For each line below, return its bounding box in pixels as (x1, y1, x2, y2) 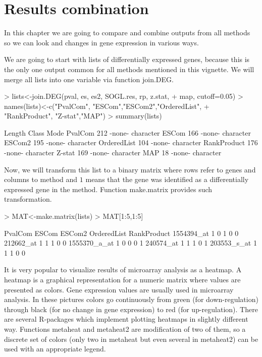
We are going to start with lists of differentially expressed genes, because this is (4, 54, 250, 65)
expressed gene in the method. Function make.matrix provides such (4, 184, 213, 194)
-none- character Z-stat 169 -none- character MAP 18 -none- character (4, 147, 222, 158)
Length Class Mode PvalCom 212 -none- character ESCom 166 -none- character (4, 127, 251, 138)
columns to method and (4, 174, 78, 185)
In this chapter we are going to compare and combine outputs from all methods (4, 27, 250, 38)
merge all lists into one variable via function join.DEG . (4, 74, 174, 84)
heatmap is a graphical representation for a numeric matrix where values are (4, 274, 241, 284)
